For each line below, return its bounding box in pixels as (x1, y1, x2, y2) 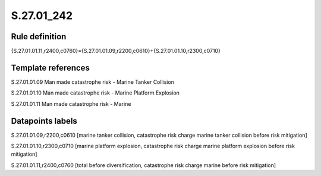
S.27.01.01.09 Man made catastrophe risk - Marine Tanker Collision (11, 78, 175, 86)
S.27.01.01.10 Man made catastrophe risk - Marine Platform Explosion (11, 89, 180, 96)
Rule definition (11, 32, 67, 42)
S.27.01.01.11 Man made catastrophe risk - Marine (11, 100, 131, 107)
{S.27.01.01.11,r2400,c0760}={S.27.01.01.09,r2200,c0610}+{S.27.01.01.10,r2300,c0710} (11, 48, 221, 55)
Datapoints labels (11, 116, 77, 126)
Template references (11, 62, 90, 73)
